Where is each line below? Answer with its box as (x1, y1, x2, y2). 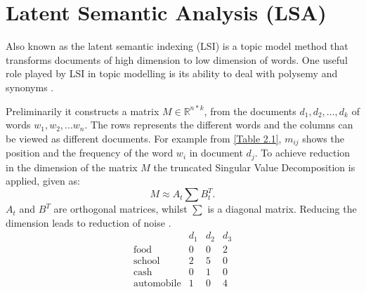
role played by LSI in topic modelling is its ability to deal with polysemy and (6, 66, 338, 81)
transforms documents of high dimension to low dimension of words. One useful (6, 52, 348, 67)
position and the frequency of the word (6, 145, 174, 160)
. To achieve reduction (254, 145, 351, 160)
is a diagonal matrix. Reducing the (207, 201, 357, 216)
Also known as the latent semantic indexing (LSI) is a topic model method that (6, 39, 348, 53)
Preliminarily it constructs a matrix (6, 103, 159, 118)
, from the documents (204, 103, 296, 118)
